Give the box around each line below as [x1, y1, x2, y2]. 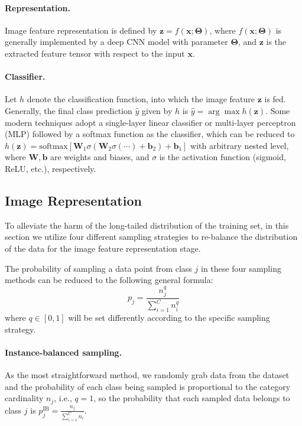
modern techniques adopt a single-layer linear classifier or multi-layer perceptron [5, 116, 296, 128]
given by [142, 104, 173, 116]
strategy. [5, 323, 36, 335]
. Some [265, 104, 290, 116]
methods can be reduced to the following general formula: [5, 274, 213, 286]
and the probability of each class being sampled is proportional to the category [5, 380, 291, 392]
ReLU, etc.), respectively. [5, 162, 96, 174]
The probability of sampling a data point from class [5, 262, 192, 274]
